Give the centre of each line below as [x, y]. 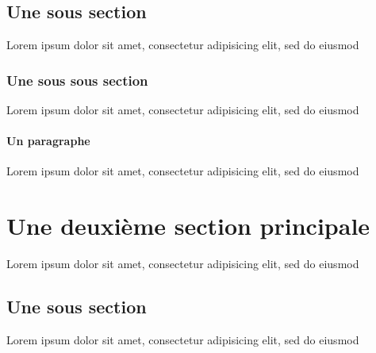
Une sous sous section [77, 80]
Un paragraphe [48, 141]
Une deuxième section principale [188, 226]
